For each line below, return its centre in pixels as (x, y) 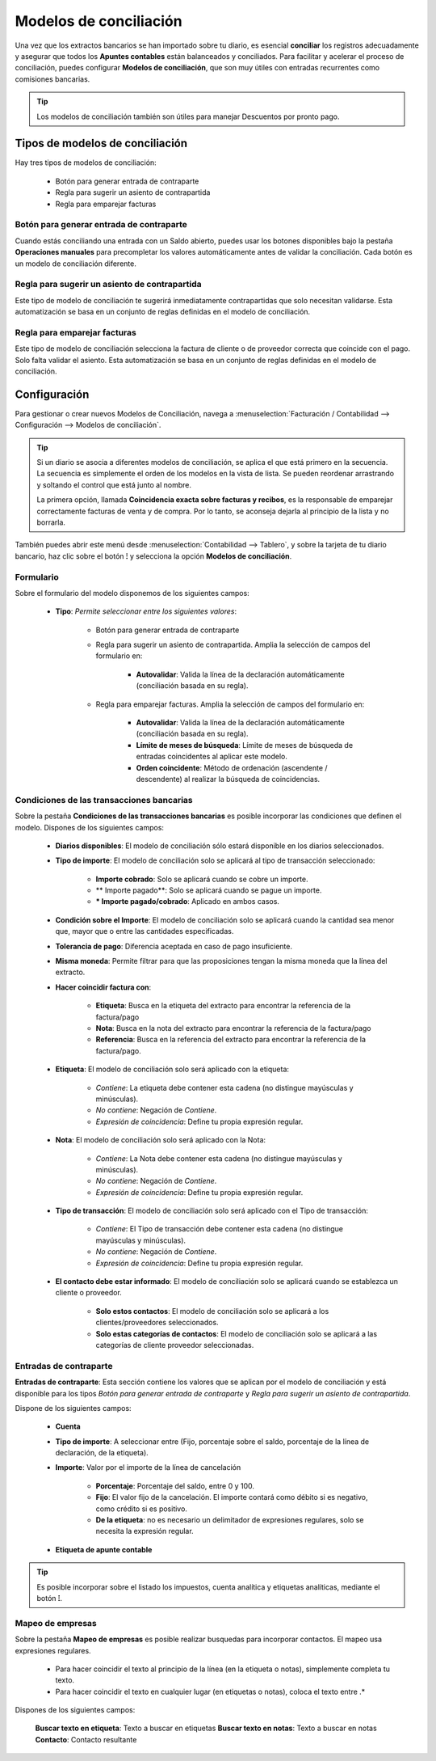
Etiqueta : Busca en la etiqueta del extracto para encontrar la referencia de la (223, 1006)
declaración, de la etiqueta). (102, 1453)
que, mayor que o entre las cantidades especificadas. (145, 931)
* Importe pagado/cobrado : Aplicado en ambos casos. (188, 902)
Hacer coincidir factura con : (103, 987)
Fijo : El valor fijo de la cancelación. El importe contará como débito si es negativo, (232, 1497)
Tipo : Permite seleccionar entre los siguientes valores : (146, 611)
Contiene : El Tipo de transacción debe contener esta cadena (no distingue (219, 1229)
